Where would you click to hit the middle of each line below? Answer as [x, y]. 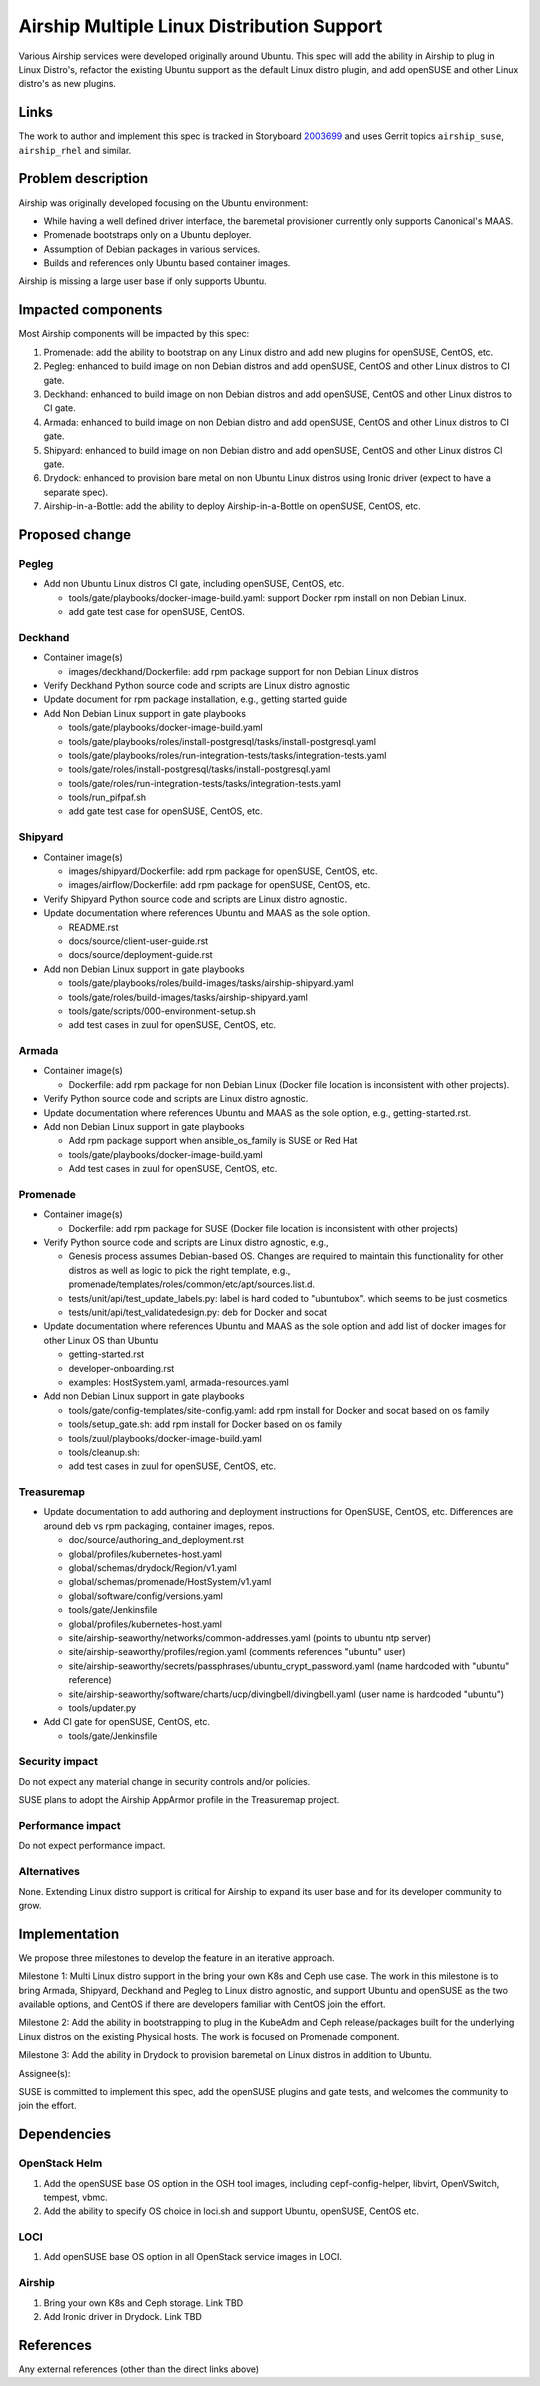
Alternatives [49, 1872]
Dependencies [65, 2134]
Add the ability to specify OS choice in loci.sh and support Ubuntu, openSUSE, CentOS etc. [231, 2211]
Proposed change [75, 534]
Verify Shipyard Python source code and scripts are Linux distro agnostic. [195, 899]
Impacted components [90, 310]
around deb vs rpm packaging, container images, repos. [159, 1526]
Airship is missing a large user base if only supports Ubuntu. [142, 281]
